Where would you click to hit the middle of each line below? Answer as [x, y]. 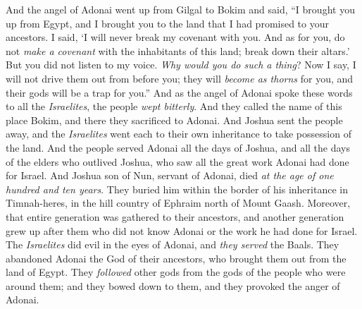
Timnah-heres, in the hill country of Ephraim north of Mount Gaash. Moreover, [178, 203]
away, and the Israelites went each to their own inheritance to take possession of [179, 134]
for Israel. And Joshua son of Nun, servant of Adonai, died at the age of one [170, 175]
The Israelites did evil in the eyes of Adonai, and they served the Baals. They [173, 244]
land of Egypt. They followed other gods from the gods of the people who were [176, 272]
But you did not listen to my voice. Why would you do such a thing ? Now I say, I [181, 65]
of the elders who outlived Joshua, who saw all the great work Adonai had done [177, 161]
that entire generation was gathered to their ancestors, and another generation [175, 216]
